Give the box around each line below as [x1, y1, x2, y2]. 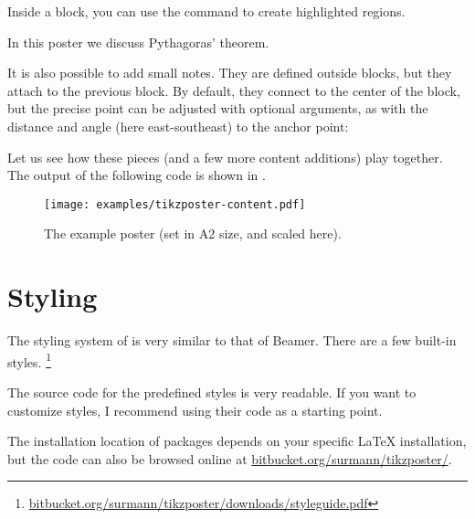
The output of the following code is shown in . [7, 165, 266, 185]
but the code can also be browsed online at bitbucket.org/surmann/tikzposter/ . [7, 449, 452, 468]
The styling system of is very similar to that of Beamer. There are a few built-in [7, 331, 457, 350]
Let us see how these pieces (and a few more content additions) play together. [7, 147, 443, 166]
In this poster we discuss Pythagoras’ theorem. [7, 32, 269, 51]
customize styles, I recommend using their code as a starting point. [7, 400, 383, 419]
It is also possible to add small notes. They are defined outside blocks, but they [7, 63, 452, 82]
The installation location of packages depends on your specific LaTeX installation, [7, 431, 467, 450]
